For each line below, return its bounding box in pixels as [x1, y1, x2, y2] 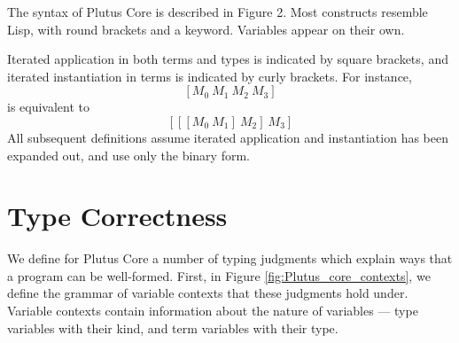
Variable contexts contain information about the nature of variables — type [7, 301, 418, 320]
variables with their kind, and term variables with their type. [7, 318, 338, 337]
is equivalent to [7, 97, 90, 116]
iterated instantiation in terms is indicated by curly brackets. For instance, [7, 66, 412, 85]
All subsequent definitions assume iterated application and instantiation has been [7, 128, 449, 146]
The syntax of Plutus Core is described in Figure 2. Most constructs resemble [7, 3, 428, 20]
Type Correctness [7, 198, 228, 234]
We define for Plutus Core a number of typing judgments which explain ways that [7, 249, 453, 268]
